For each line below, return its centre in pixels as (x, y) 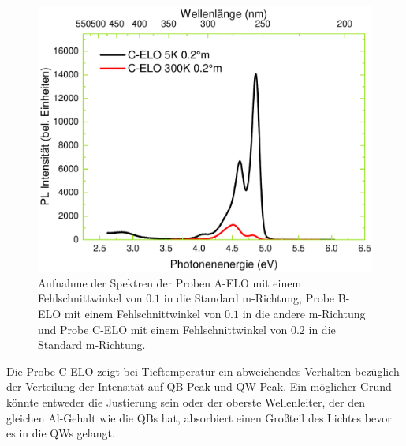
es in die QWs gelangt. (61, 433)
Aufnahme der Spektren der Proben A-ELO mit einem (170, 282)
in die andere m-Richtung (304, 313)
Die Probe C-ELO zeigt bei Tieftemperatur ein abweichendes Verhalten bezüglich (203, 371)
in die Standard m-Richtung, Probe (249, 298)
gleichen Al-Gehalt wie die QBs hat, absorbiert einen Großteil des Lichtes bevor (199, 417)
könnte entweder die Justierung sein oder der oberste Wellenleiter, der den (186, 401)
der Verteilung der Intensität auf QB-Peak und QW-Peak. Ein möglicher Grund (199, 386)
